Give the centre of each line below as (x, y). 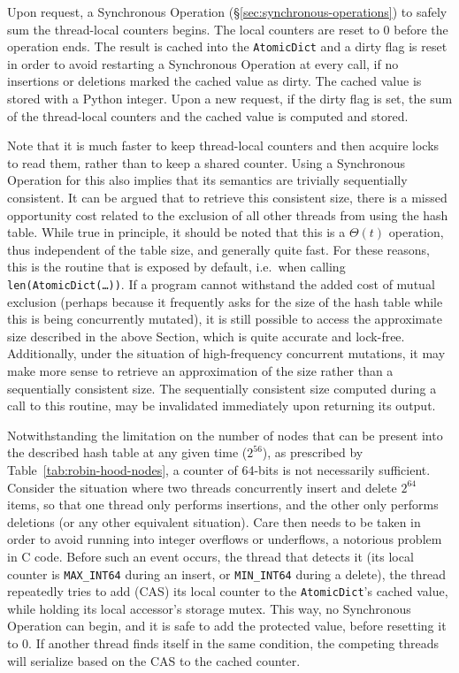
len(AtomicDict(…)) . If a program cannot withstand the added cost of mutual (221, 283)
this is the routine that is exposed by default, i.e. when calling (176, 267)
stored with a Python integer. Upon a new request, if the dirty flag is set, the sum (230, 99)
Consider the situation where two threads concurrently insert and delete (202, 487)
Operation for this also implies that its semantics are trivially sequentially (207, 180)
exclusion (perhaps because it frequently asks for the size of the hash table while (225, 301)
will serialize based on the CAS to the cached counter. (154, 660)
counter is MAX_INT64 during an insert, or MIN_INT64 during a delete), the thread (227, 574)
